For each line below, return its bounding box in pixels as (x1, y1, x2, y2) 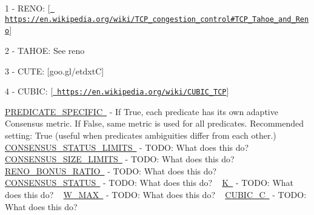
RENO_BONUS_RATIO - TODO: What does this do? (5, 164, 217, 177)
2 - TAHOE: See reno (5, 44, 85, 56)
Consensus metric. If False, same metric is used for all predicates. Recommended (5, 117, 304, 130)
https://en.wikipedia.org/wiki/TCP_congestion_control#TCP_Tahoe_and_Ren (5, 15, 309, 24)
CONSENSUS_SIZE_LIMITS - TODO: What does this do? (5, 153, 235, 165)
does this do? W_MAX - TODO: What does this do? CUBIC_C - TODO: (5, 188, 307, 200)
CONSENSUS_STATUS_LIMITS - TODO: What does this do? (5, 141, 249, 153)
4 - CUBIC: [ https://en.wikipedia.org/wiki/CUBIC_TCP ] (5, 85, 229, 98)
